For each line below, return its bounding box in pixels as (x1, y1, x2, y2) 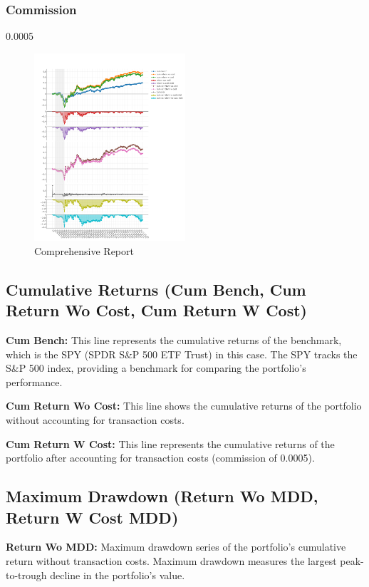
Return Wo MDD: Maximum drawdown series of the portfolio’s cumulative (6, 539, 346, 554)
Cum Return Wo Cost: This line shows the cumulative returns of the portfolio (6, 398, 362, 413)
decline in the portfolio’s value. (50, 567, 185, 582)
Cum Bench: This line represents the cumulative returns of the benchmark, (6, 333, 342, 348)
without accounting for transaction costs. (6, 412, 184, 427)
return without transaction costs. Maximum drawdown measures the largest (6, 553, 337, 568)
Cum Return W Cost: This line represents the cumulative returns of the (6, 436, 335, 451)
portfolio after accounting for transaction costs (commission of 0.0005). (6, 450, 315, 465)
